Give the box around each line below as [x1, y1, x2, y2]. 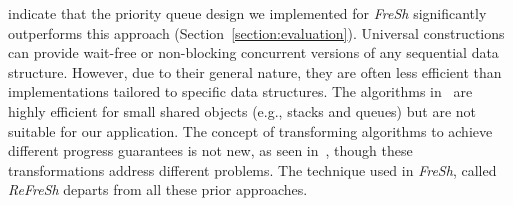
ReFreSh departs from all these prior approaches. [8, 179, 308, 200]
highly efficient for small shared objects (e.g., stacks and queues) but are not [8, 100, 477, 121]
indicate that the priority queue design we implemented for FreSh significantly [8, 3, 487, 23]
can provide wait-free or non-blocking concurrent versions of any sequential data [8, 42, 499, 63]
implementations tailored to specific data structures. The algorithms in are [8, 81, 473, 102]
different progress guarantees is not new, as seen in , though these [8, 140, 413, 161]
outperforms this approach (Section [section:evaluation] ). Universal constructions [8, 22, 505, 43]
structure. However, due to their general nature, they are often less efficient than [8, 61, 502, 82]
